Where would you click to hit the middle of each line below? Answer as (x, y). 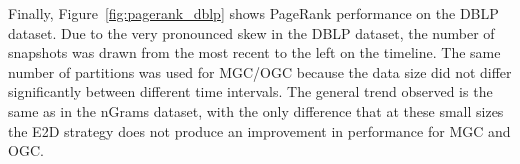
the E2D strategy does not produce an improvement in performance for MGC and (259, 130)
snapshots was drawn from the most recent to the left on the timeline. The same (254, 52)
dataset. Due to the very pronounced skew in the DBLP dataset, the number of (251, 32)
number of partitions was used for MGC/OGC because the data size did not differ (260, 71)
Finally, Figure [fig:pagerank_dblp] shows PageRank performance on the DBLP (253, 13)
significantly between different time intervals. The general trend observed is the (250, 91)
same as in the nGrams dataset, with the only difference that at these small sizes (256, 110)
